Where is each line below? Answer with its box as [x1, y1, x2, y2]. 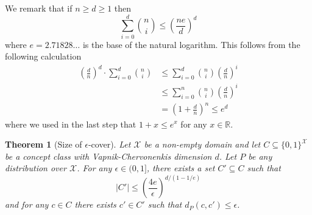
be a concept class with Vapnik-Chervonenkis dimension [5, 149, 212, 162]
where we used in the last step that [5, 117, 136, 130]
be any [248, 149, 272, 162]
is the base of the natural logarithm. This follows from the [82, 38, 300, 50]
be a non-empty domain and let [144, 138, 261, 151]
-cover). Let [88, 138, 131, 151]
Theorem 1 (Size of [5, 138, 82, 151]
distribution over [5, 162, 66, 174]
